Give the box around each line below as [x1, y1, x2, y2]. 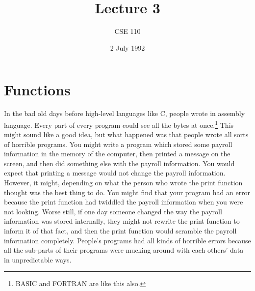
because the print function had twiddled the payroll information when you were [4, 197, 243, 207]
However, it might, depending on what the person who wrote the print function [4, 177, 243, 188]
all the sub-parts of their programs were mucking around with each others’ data [4, 245, 244, 255]
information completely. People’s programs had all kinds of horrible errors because [4, 235, 251, 245]
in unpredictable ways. [4, 254, 72, 264]
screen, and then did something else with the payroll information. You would [4, 158, 235, 168]
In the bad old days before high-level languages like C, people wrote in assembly [4, 108, 245, 118]
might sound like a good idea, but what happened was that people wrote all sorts [4, 129, 249, 140]
